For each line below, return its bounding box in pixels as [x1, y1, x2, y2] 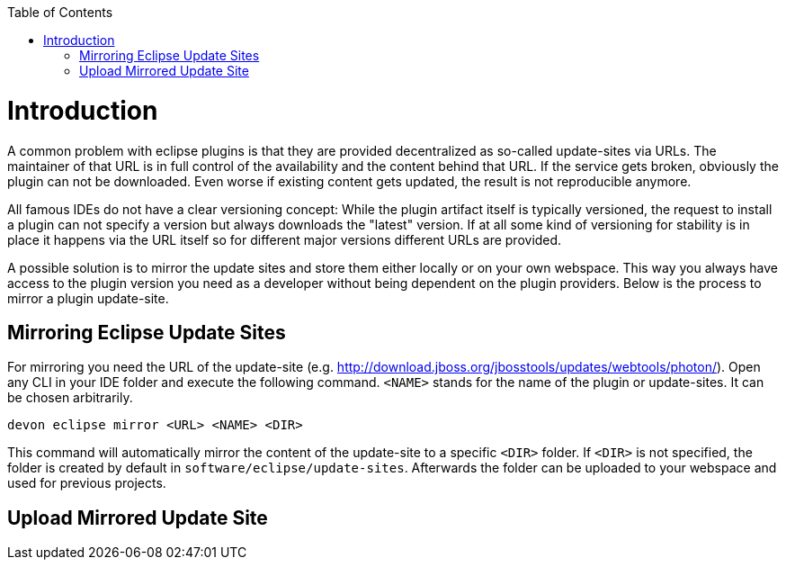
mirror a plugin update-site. [7, 290, 169, 306]
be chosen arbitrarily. [7, 390, 133, 406]
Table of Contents [7, 4, 113, 20]
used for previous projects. [7, 475, 166, 491]
